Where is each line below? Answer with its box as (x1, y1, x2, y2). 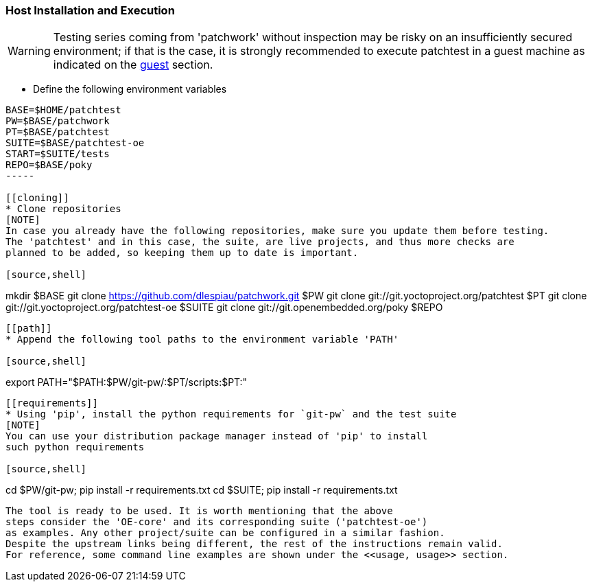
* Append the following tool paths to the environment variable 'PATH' (5, 334, 399, 345)
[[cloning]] (5, 192, 69, 204)
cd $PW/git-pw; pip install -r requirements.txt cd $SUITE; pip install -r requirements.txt (5, 484, 398, 496)
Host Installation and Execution (5, 3, 175, 17)
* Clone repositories (5, 203, 121, 215)
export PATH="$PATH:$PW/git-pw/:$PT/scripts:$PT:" (5, 376, 248, 389)
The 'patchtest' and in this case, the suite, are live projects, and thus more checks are (5, 236, 514, 248)
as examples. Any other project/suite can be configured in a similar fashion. (5, 527, 445, 539)
